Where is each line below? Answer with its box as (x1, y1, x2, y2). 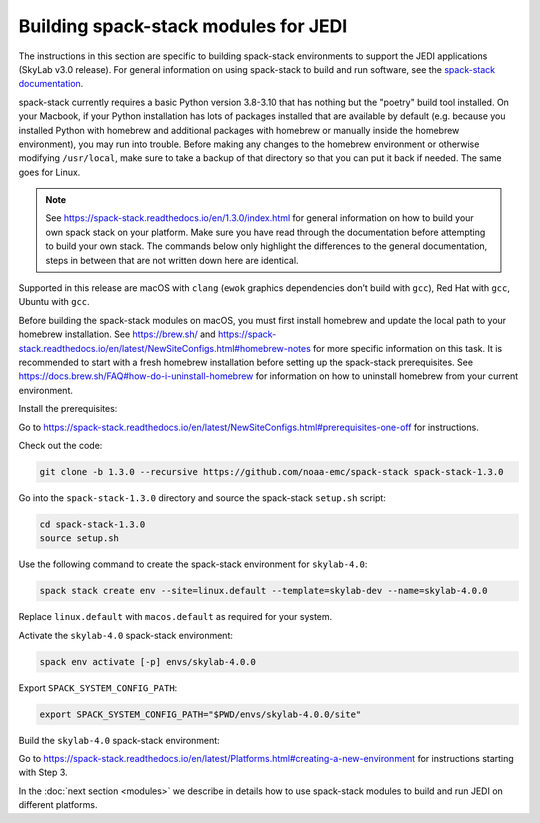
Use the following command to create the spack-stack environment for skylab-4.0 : (18, 558, 368, 570)
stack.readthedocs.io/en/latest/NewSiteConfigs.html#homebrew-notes (18, 342, 312, 354)
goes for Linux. (18, 166, 81, 178)
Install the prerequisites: (18, 403, 118, 415)
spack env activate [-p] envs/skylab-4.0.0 (39, 656, 257, 667)
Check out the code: (18, 439, 103, 451)
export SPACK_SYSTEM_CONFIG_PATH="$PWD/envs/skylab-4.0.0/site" (39, 708, 362, 720)
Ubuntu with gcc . (18, 296, 90, 308)
